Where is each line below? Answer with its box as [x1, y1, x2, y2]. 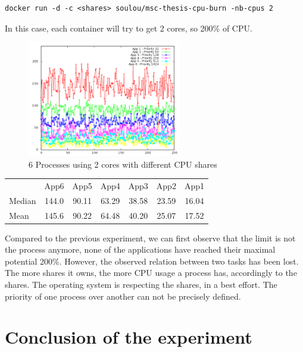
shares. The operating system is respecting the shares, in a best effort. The [5, 278, 277, 291]
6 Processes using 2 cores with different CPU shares [29, 158, 217, 170]
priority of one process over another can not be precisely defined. [5, 290, 241, 302]
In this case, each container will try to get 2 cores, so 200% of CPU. [5, 21, 252, 34]
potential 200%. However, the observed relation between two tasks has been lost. [5, 254, 299, 267]
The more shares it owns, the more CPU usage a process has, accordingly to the [5, 266, 297, 279]
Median [9, 194, 36, 206]
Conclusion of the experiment [5, 325, 252, 349]
